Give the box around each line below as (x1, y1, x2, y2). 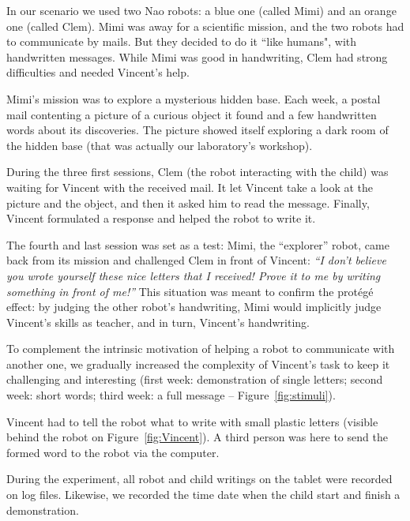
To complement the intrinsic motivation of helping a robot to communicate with (6, 340, 395, 357)
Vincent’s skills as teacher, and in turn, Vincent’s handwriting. (6, 313, 310, 330)
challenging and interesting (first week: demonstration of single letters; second (6, 371, 383, 388)
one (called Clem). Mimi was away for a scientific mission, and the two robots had (6, 17, 404, 34)
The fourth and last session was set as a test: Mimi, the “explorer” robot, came (6, 236, 389, 253)
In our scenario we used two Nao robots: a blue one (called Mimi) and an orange (6, 2, 397, 18)
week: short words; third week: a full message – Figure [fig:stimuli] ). (6, 387, 336, 403)
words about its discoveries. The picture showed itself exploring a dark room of (6, 122, 389, 138)
